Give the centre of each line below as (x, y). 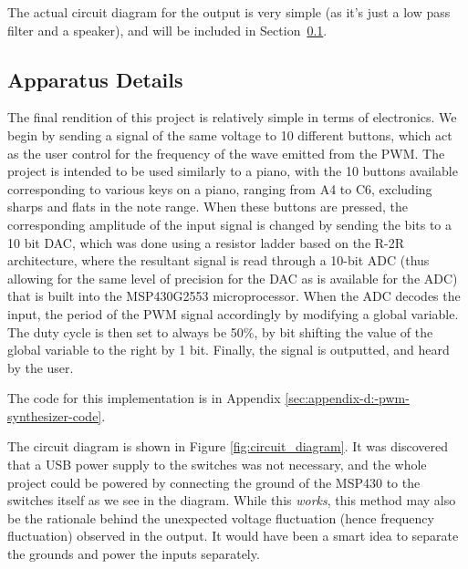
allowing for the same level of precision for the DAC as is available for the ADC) (233, 278)
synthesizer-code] (55, 415)
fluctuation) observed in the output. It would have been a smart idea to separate (233, 536)
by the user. (41, 367)
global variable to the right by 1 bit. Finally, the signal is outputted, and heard (229, 350)
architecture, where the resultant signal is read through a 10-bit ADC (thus (218, 260)
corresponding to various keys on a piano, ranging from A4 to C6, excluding (220, 188)
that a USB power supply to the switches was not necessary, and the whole (217, 465)
